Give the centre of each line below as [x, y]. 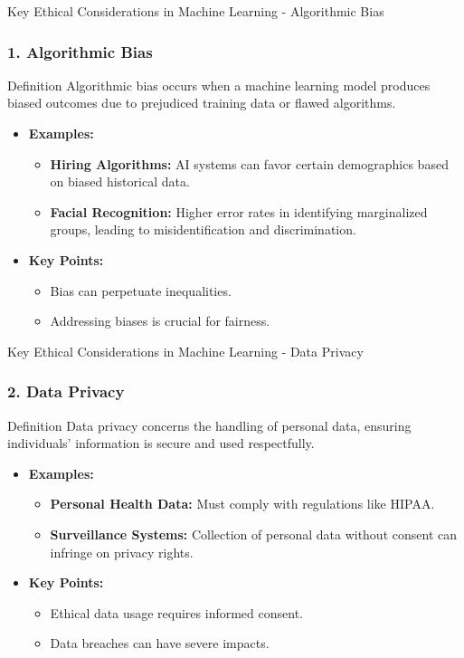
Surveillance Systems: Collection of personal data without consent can [253, 534]
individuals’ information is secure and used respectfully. [161, 443]
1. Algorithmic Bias [80, 51]
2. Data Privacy [66, 391]
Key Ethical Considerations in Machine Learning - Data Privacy [185, 351]
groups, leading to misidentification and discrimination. [203, 229]
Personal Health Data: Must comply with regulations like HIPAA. [242, 504]
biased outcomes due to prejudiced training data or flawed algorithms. [202, 103]
